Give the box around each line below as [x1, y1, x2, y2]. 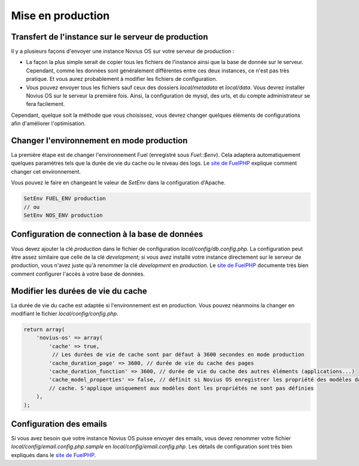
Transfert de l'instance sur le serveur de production [11, 32, 208, 42]
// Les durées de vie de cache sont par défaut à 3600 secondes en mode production [51, 351, 305, 358]
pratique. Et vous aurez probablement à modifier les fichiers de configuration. [26, 75, 218, 83]
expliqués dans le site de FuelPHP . [11, 451, 96, 458]
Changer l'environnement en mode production [11, 135, 188, 146]
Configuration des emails [11, 419, 108, 429]
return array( [23, 326, 65, 332]
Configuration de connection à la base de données [11, 229, 203, 240]
